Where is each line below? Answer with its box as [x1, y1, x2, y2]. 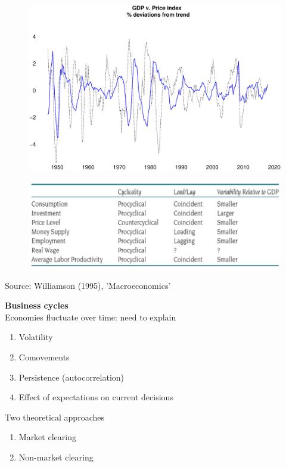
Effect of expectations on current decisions [18, 391, 173, 403]
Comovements [18, 351, 70, 363]
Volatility [18, 331, 53, 343]
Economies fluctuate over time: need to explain [5, 310, 176, 323]
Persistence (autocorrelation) [18, 371, 125, 383]
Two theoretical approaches [5, 410, 104, 423]
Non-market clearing [18, 451, 94, 463]
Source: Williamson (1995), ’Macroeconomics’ [5, 279, 171, 291]
